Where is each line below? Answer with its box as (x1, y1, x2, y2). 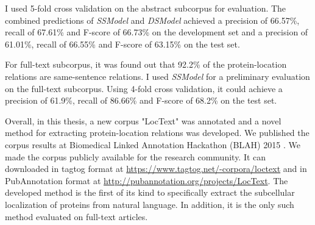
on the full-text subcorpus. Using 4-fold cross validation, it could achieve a (5, 82, 283, 95)
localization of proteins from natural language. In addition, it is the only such (5, 198, 294, 210)
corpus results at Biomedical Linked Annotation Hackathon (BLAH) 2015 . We (5, 138, 300, 151)
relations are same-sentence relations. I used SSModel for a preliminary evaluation (5, 70, 310, 82)
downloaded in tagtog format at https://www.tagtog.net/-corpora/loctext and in (5, 162, 307, 175)
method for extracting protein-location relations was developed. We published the (5, 126, 310, 139)
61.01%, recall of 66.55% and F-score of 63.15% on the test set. (5, 37, 240, 50)
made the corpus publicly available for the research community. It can (5, 150, 266, 163)
